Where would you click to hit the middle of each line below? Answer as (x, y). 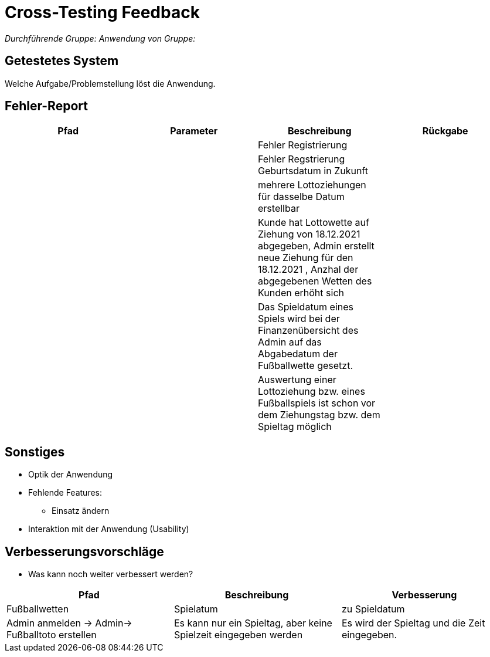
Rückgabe (445, 131)
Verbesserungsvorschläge (84, 551)
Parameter (194, 131)
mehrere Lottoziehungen (312, 185)
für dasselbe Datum (301, 197)
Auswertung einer (297, 380)
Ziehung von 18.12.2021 (309, 234)
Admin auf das (290, 342)
